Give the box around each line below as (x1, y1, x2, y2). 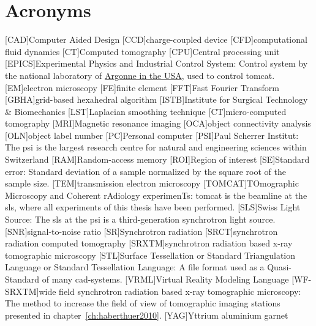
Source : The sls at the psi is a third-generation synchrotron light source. (5, 213, 276, 226)
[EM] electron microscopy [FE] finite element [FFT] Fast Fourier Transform (5, 81, 279, 94)
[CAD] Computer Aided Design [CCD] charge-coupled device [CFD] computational (5, 33, 307, 46)
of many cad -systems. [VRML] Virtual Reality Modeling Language (42, 273, 289, 285)
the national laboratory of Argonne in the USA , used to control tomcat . (5, 69, 275, 81)
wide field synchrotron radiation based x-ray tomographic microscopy (39, 284, 299, 297)
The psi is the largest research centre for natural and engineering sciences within (5, 141, 307, 154)
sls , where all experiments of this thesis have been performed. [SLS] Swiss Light (5, 201, 301, 213)
